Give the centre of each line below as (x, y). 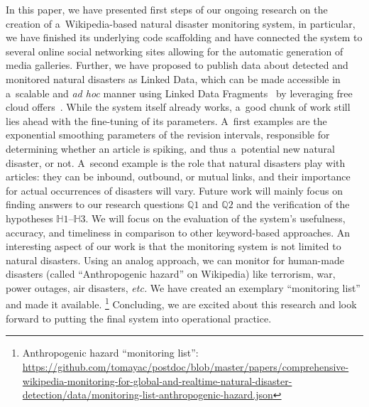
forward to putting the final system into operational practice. (139, 318)
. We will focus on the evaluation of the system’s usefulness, (215, 218)
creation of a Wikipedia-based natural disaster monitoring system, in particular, (181, 23)
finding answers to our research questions (95, 204)
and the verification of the (293, 204)
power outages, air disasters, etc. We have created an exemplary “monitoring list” (183, 287)
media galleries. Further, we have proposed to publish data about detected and (177, 65)
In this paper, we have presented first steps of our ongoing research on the (167, 9)
